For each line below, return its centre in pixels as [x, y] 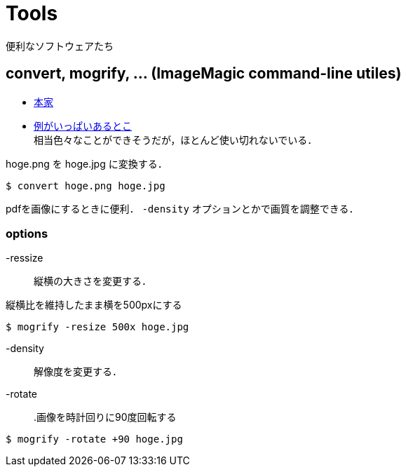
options [27, 233]
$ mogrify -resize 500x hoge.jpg [97, 327]
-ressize [25, 258]
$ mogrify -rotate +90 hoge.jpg [94, 439]
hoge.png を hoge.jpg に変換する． [87, 163]
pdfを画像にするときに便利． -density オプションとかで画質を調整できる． [182, 208]
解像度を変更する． [78, 372]
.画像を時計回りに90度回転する [105, 417]
